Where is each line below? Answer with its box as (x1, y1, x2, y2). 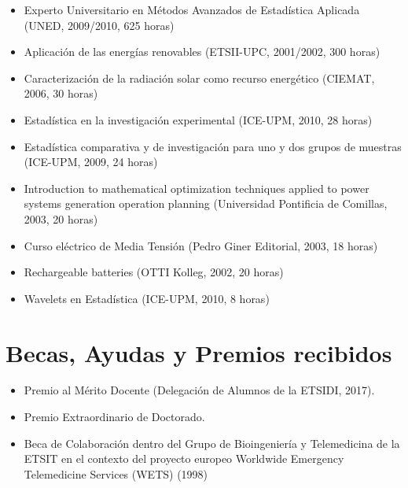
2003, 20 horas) (24, 210, 98, 227)
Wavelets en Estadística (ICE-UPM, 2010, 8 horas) (24, 290, 270, 306)
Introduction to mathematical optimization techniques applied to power (24, 179, 369, 196)
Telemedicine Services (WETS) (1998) (24, 465, 208, 482)
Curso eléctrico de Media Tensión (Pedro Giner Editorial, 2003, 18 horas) (24, 237, 378, 253)
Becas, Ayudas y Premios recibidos (6, 336, 392, 368)
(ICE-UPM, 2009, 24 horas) (24, 153, 158, 170)
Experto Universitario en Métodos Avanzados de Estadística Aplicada (24, 2, 360, 17)
